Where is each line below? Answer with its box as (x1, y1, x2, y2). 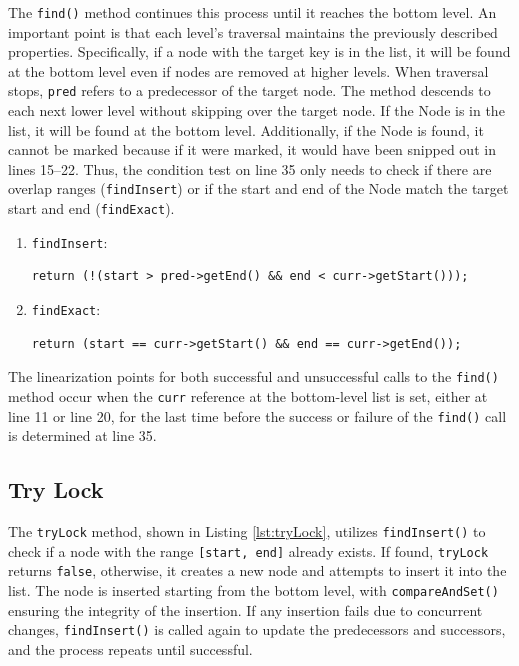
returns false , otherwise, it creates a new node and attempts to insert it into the (8, 560, 507, 581)
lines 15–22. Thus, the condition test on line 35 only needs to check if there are (8, 158, 492, 179)
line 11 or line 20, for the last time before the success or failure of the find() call (8, 405, 507, 426)
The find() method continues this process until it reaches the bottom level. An (8, 2, 497, 22)
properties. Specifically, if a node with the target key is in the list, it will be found (8, 41, 511, 62)
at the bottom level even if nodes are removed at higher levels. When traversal (8, 60, 489, 81)
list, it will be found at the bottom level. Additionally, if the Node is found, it (8, 119, 484, 140)
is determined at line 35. (8, 425, 157, 446)
